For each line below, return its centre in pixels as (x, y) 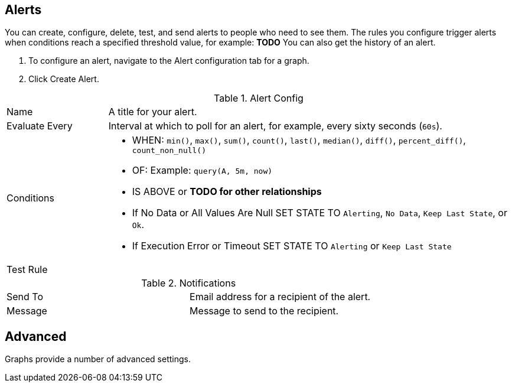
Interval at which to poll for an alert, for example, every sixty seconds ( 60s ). (275, 126)
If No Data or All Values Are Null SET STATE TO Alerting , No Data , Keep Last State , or (319, 213)
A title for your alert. (153, 112)
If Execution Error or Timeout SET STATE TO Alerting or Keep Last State (292, 246)
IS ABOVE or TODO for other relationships (227, 192)
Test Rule (27, 270)
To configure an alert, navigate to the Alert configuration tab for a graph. (169, 61)
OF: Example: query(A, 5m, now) (202, 170)
